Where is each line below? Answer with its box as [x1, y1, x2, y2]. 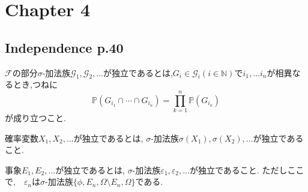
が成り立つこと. [5, 112, 66, 124]
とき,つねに [13, 78, 58, 91]
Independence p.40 [5, 38, 124, 56]
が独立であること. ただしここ [189, 163, 304, 176]
